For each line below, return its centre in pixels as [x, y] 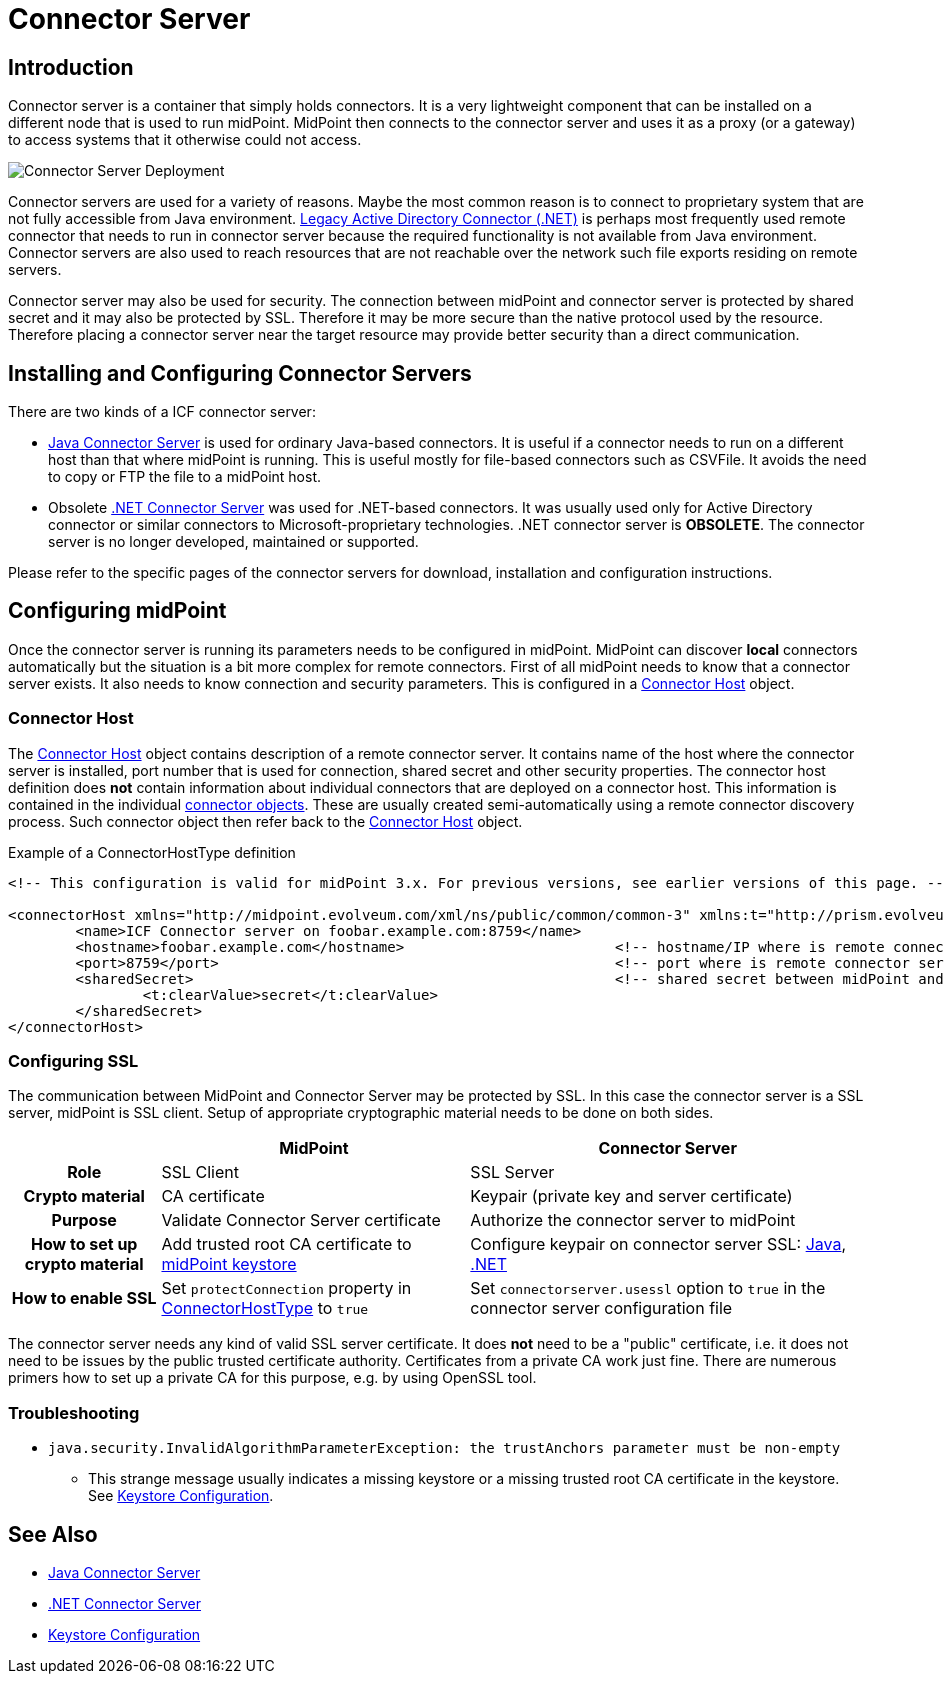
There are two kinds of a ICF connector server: [162, 412]
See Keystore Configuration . [181, 1496]
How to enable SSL [84, 1298]
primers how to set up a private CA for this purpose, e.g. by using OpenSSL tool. [272, 1378]
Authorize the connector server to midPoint [633, 1220]
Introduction [71, 67]
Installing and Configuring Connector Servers [240, 373]
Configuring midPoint [117, 611]
